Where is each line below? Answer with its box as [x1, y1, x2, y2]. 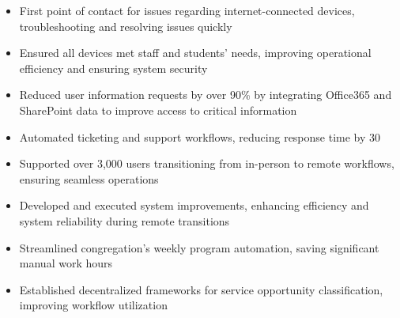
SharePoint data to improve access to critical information [19, 101, 297, 118]
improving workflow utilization [19, 297, 168, 313]
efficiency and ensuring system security [19, 59, 208, 76]
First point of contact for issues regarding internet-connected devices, [19, 2, 355, 18]
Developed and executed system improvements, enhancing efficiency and [19, 197, 369, 214]
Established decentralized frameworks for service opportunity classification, [19, 281, 383, 297]
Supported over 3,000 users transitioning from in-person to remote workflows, [19, 155, 394, 172]
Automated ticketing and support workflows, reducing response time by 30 [19, 128, 381, 145]
